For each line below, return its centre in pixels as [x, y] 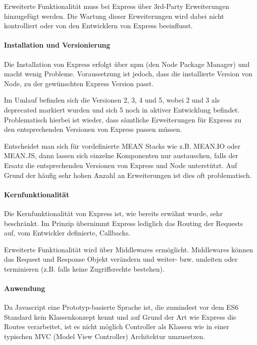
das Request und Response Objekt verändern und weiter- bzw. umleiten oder [121, 259]
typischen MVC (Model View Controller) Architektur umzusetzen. [104, 336]
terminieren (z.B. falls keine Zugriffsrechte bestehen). [84, 268]
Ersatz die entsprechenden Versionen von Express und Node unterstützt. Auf [121, 165]
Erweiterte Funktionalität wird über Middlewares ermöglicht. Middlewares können [128, 249]
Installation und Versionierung [57, 45]
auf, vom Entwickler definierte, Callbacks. [67, 233]
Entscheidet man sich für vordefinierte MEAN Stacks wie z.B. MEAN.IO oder [122, 145]
